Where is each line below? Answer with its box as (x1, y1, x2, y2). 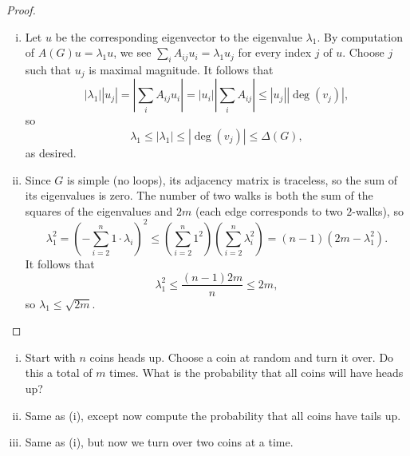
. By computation (317, 28, 403, 45)
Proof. (6, 2, 36, 18)
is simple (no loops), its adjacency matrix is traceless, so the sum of (67, 171, 398, 188)
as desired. (25, 145, 77, 161)
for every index (238, 44, 312, 61)
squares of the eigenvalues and (25, 202, 173, 219)
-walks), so (352, 202, 404, 219)
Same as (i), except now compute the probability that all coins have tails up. (25, 406, 401, 423)
